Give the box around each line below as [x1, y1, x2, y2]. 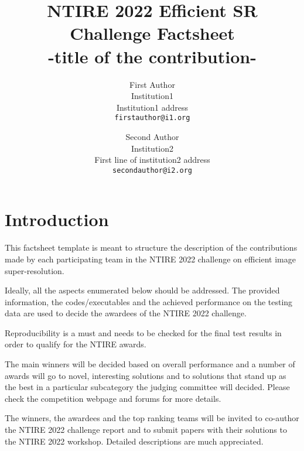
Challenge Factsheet [70, 21, 235, 45]
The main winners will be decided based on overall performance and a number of [5, 358, 295, 370]
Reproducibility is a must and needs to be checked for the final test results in [5, 326, 282, 339]
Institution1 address [116, 101, 188, 113]
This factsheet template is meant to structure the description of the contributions [5, 241, 298, 254]
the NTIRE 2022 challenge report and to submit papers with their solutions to [5, 423, 287, 436]
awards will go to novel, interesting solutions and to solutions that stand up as [5, 369, 286, 381]
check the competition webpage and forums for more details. [5, 392, 221, 404]
